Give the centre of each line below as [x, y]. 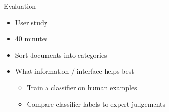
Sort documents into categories [61, 55]
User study [31, 22]
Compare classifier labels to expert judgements [96, 104]
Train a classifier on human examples [82, 87]
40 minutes [31, 39]
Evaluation [20, 6]
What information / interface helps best [75, 71]
